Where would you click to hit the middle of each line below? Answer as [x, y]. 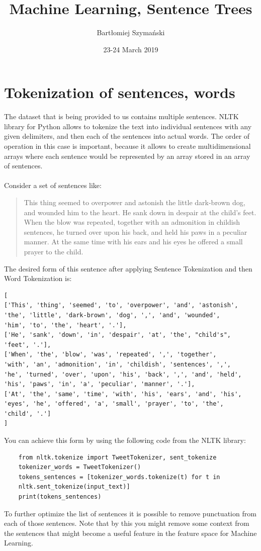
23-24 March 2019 [131, 49]
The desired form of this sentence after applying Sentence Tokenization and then [128, 268]
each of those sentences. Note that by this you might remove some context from [127, 523]
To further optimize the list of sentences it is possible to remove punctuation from [130, 513]
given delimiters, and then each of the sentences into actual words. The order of [127, 136]
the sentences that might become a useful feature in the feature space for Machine [130, 533]
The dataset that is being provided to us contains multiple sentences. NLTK [121, 116]
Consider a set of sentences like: [53, 185]
